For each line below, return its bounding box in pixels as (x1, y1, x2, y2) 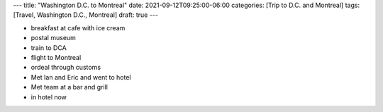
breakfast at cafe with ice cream (30, 23, 126, 32)
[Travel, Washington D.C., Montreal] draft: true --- (13, 11, 159, 19)
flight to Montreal (30, 53, 82, 61)
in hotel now (30, 92, 67, 101)
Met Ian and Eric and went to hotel (30, 73, 131, 81)
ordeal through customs (30, 63, 101, 72)
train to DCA (30, 43, 67, 52)
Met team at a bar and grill (30, 83, 108, 92)
